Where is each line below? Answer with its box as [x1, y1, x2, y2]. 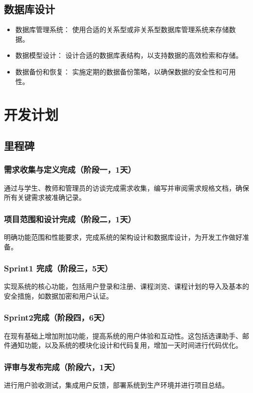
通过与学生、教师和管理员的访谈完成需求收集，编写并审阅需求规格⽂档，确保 [4, 182, 249, 193]
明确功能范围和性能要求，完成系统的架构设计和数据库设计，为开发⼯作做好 [4, 232, 242, 242]
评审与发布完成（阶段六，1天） [4, 360, 120, 373]
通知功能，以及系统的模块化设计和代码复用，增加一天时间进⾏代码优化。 [10, 340, 242, 350]
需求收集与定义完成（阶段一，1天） [4, 163, 136, 176]
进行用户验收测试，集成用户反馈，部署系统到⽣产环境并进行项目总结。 [4, 380, 229, 390]
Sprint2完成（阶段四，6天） [4, 311, 110, 323]
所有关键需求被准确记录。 [4, 192, 86, 202]
